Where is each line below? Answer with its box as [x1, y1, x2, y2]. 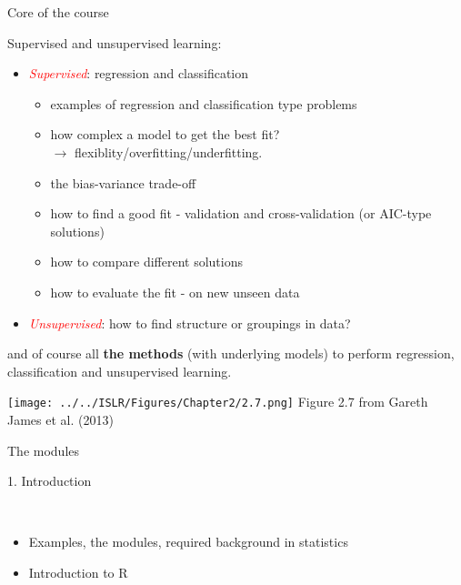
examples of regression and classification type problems [50, 94, 357, 113]
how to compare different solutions [50, 252, 243, 271]
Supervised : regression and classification [28, 64, 249, 83]
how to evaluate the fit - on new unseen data [50, 282, 300, 301]
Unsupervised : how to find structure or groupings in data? [28, 313, 351, 332]
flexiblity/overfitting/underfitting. [74, 142, 263, 161]
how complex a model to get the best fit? [50, 125, 280, 144]
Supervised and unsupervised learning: [7, 33, 222, 52]
